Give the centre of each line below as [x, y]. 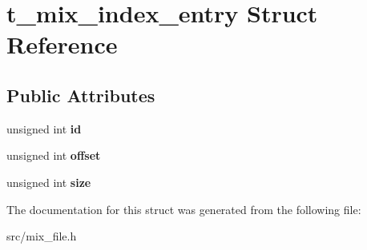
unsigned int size [49, 182]
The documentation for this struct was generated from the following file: [184, 209]
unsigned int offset [54, 155]
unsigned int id [44, 128]
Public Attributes [81, 95]
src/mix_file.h [42, 236]
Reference [62, 44]
